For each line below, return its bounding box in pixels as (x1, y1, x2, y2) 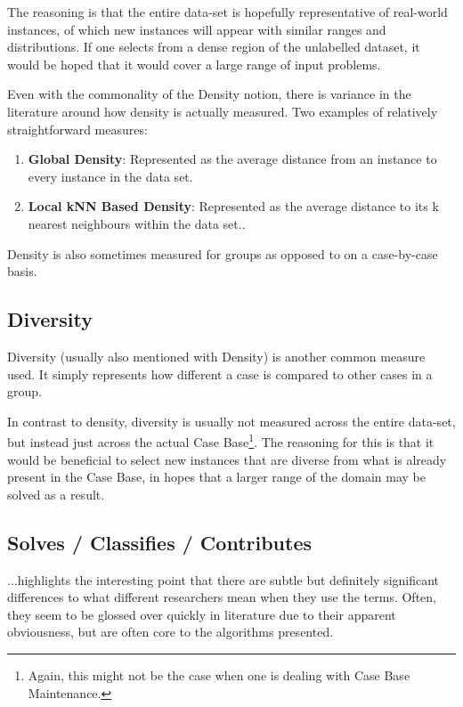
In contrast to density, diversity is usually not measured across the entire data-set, (7, 411, 456, 430)
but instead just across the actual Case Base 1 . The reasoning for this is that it (7, 430, 435, 451)
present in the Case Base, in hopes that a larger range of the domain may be (7, 467, 426, 486)
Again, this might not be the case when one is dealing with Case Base (28, 665, 410, 684)
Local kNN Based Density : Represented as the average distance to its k (28, 197, 439, 215)
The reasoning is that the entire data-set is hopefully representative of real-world (7, 3, 448, 20)
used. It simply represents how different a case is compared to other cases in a (7, 364, 433, 383)
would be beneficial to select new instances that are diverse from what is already (7, 450, 447, 468)
